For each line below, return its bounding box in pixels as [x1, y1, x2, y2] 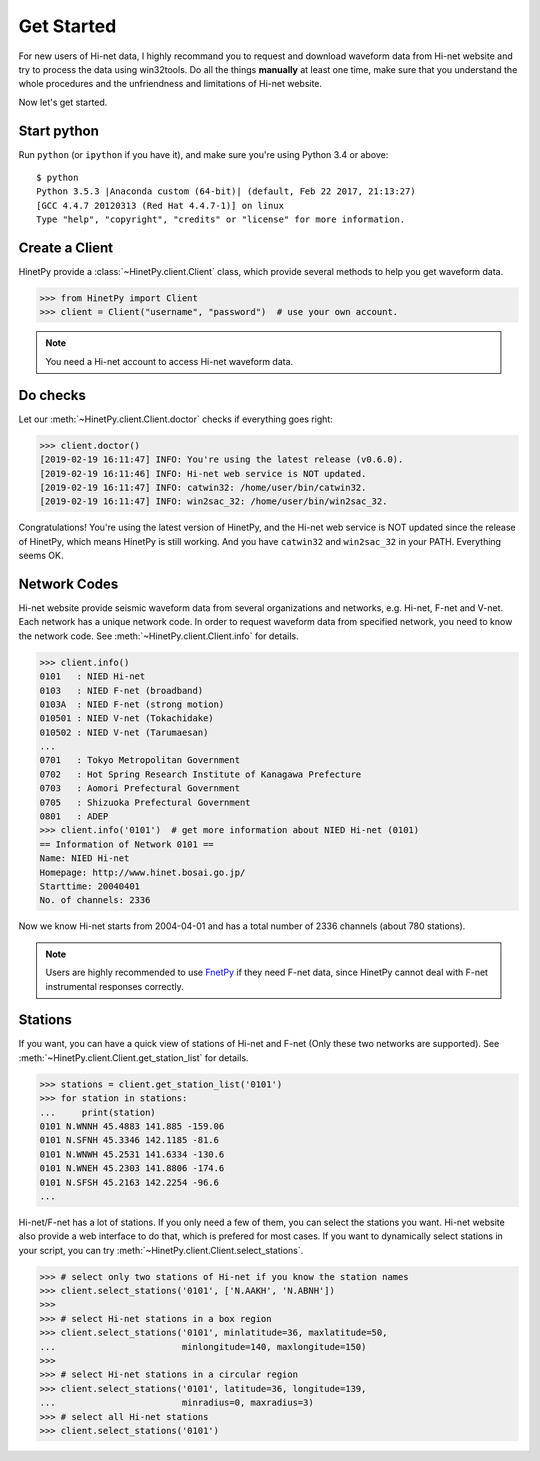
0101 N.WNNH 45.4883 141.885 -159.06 [39, 1120, 225, 1132]
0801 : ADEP [39, 811, 109, 822]
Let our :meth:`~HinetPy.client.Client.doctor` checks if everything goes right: [18, 413, 334, 425]
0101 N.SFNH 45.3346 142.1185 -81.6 [39, 1135, 220, 1146]
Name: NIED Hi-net [39, 853, 130, 864]
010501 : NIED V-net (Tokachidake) [39, 713, 214, 724]
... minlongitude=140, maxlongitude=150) [39, 1341, 367, 1352]
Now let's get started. [18, 96, 108, 108]
